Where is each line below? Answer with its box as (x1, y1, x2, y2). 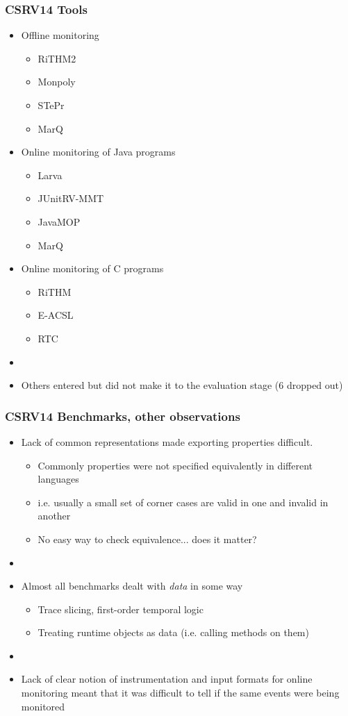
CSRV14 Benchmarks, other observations (5, 407, 240, 424)
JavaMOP (38, 214, 81, 228)
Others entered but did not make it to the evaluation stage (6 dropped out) (21, 378, 343, 392)
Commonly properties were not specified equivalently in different (38, 458, 313, 472)
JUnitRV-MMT (38, 191, 104, 206)
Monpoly (38, 74, 76, 89)
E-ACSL (38, 308, 74, 322)
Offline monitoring (21, 28, 99, 42)
